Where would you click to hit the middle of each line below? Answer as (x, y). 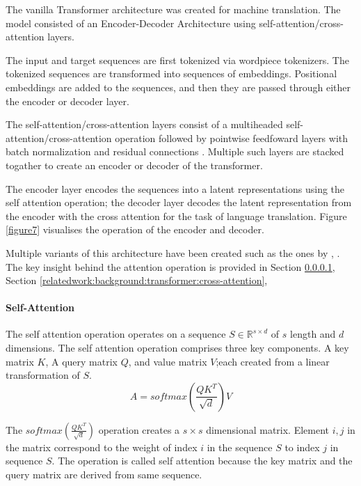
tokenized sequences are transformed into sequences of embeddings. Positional (171, 73)
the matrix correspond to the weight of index (102, 447)
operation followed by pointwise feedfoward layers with (232, 138)
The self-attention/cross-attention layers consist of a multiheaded (144, 124)
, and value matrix (168, 361)
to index (302, 447)
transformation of (43, 375)
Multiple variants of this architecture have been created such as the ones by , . (173, 252)
